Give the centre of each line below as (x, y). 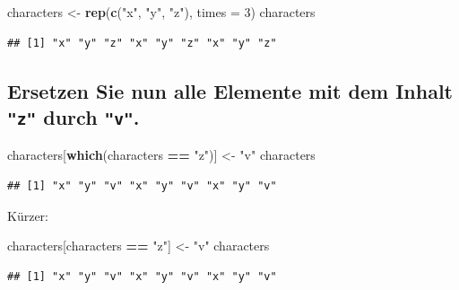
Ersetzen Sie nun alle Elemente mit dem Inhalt (230, 90)
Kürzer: (28, 215)
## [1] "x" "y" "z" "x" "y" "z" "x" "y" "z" (142, 43)
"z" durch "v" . (74, 116)
